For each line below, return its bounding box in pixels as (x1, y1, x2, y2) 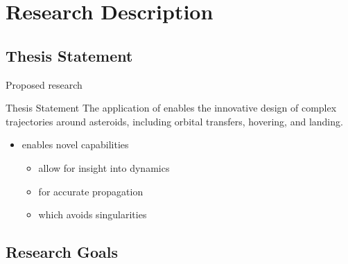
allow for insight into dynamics (38, 160, 170, 175)
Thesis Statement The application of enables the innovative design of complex (6, 100, 337, 115)
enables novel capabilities (21, 137, 129, 152)
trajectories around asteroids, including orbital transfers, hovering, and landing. (6, 114, 343, 128)
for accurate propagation (38, 184, 143, 198)
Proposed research (6, 77, 82, 91)
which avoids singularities (38, 207, 147, 222)
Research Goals (6, 241, 119, 263)
